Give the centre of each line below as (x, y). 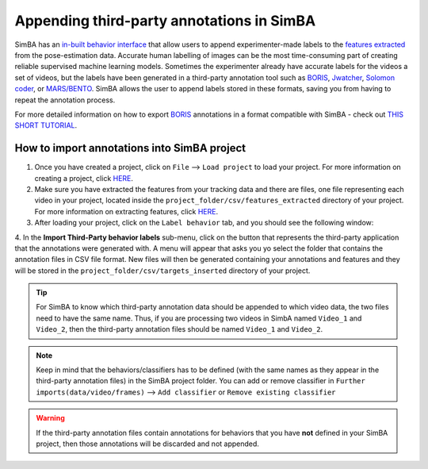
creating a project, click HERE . (84, 178)
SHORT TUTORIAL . (46, 125)
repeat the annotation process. (65, 100)
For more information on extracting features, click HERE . (126, 211)
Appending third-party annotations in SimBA (165, 21)
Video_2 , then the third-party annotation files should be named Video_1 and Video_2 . (180, 329)
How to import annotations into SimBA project (130, 148)
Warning (50, 418)
